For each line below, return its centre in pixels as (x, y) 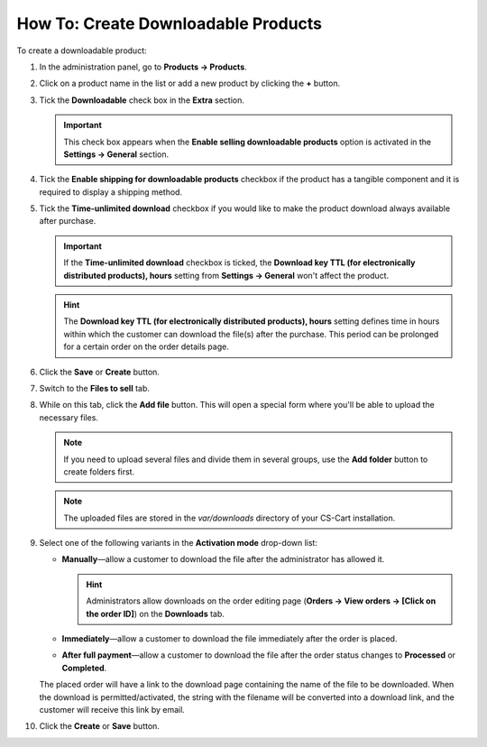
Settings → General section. (116, 154)
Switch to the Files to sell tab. (95, 388)
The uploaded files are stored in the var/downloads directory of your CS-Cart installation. (230, 518)
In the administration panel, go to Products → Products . (143, 67)
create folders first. (99, 471)
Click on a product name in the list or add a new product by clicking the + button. (190, 83)
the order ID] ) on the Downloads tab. (156, 613)
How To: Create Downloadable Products (170, 23)
